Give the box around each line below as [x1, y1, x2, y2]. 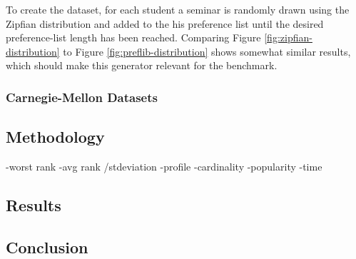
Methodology [6, 126, 105, 148]
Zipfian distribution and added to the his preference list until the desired [6, 16, 324, 31]
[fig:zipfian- [264, 30, 312, 45]
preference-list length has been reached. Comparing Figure [6, 30, 261, 45]
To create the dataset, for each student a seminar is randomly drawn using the [6, 2, 350, 16]
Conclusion [6, 235, 88, 258]
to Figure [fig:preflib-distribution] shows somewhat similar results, [63, 44, 351, 59]
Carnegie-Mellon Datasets [6, 88, 158, 106]
